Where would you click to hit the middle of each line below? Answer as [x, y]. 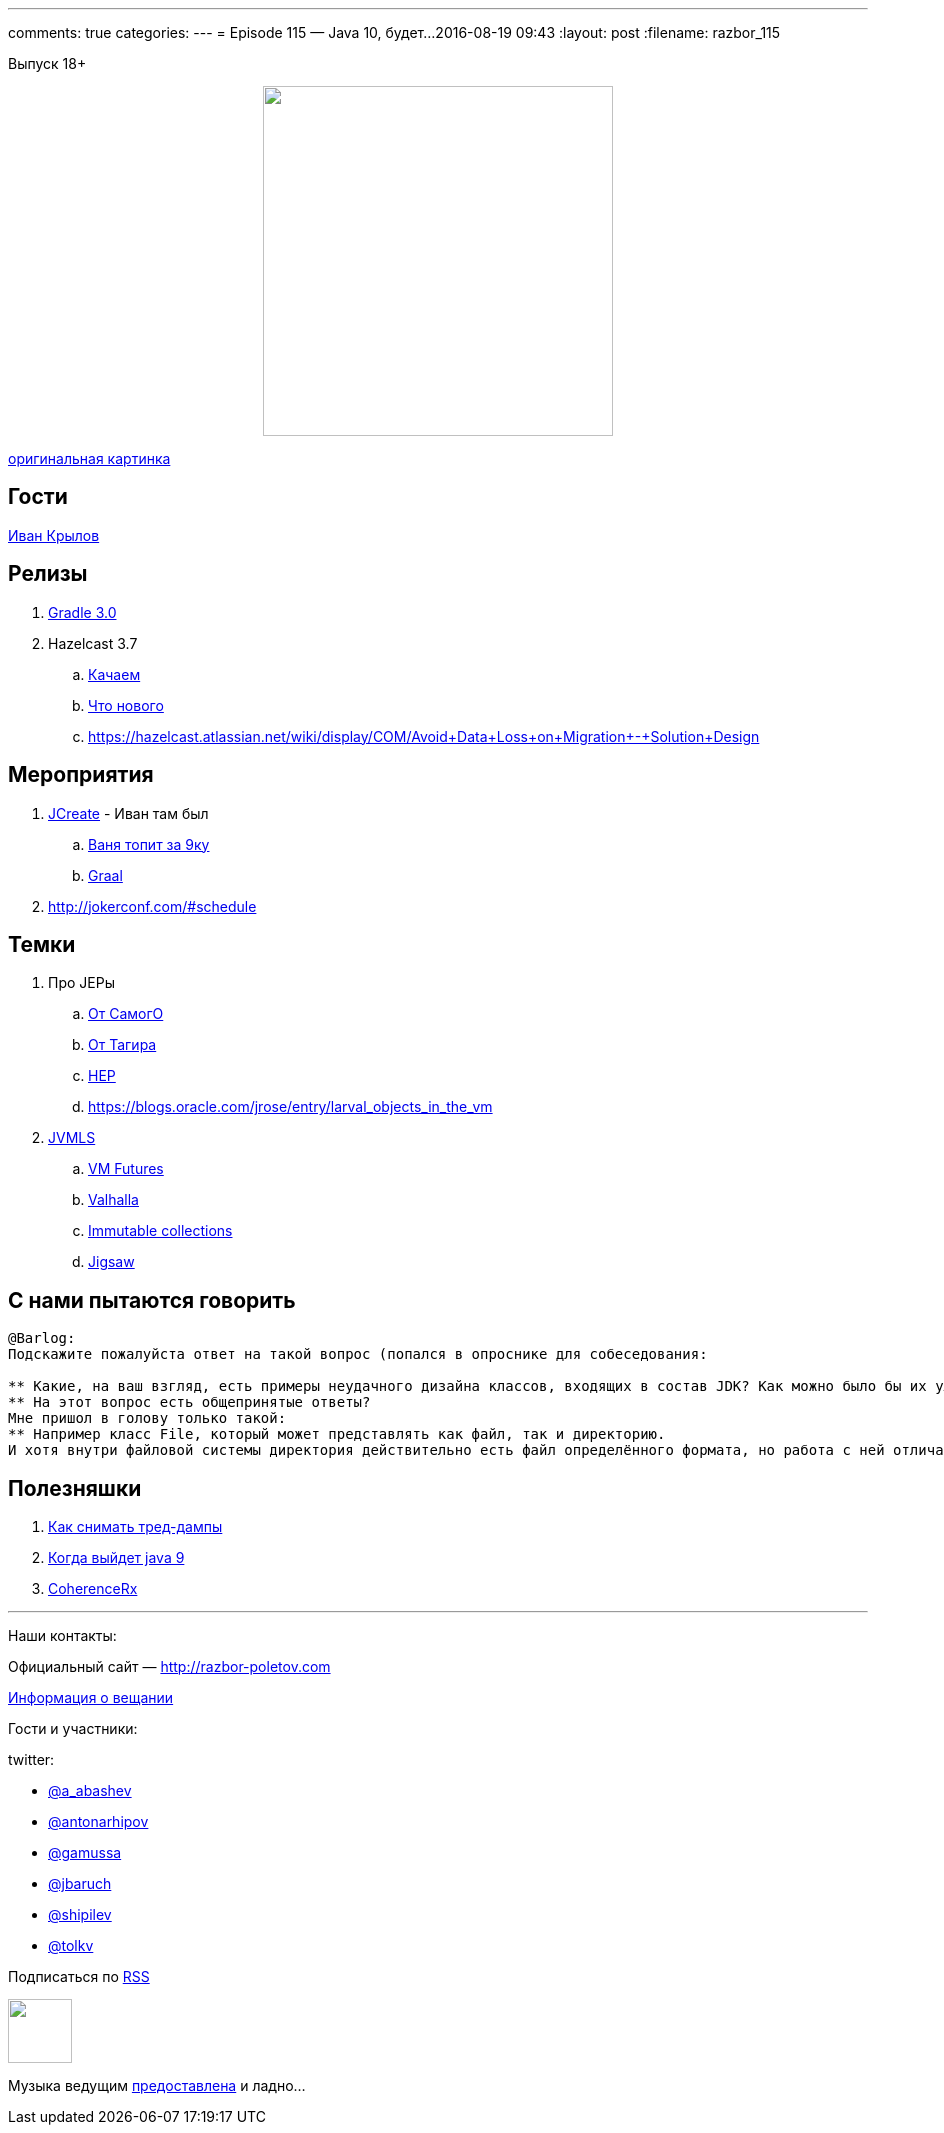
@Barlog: [42, 1338]
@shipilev [80, 1915]
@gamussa [85, 1853]
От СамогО [126, 1014]
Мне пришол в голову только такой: [147, 1418]
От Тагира [122, 1045]
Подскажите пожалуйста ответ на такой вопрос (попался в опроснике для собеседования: [358, 1354]
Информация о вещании [91, 1698]
